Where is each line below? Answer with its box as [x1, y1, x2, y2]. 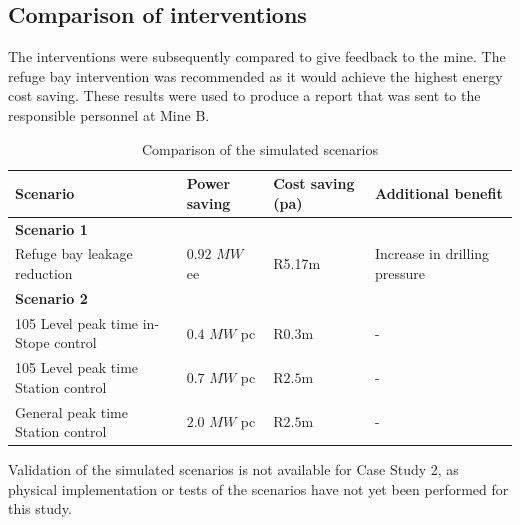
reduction [15, 263, 73, 284]
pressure [374, 263, 425, 284]
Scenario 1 [15, 218, 88, 239]
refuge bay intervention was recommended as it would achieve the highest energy [8, 65, 503, 86]
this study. [8, 498, 72, 519]
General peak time [15, 401, 128, 422]
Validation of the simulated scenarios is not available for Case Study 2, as [8, 459, 459, 480]
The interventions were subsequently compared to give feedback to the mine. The [8, 46, 506, 67]
